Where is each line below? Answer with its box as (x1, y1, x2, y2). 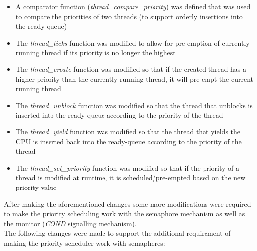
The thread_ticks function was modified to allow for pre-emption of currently (15, 37, 250, 48)
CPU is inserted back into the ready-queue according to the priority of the (15, 136, 242, 146)
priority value (15, 182, 56, 192)
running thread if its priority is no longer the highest (15, 47, 176, 58)
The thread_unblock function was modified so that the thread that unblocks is (15, 100, 253, 110)
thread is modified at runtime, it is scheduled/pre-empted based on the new (15, 172, 246, 183)
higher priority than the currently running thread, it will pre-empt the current (15, 73, 253, 84)
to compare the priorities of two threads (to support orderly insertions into (15, 11, 243, 21)
